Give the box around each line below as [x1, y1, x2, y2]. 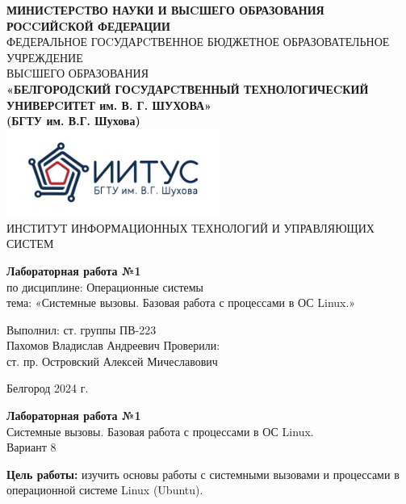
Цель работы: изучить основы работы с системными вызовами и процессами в [6, 465, 400, 482]
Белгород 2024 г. [6, 380, 89, 397]
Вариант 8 [6, 439, 57, 456]
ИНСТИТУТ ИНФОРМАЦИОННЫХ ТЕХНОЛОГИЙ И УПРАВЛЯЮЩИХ [6, 219, 375, 236]
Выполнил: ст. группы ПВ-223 [6, 321, 157, 338]
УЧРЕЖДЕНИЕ [6, 48, 83, 65]
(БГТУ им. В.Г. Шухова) [6, 112, 140, 129]
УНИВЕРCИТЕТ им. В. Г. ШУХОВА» [6, 96, 211, 113]
